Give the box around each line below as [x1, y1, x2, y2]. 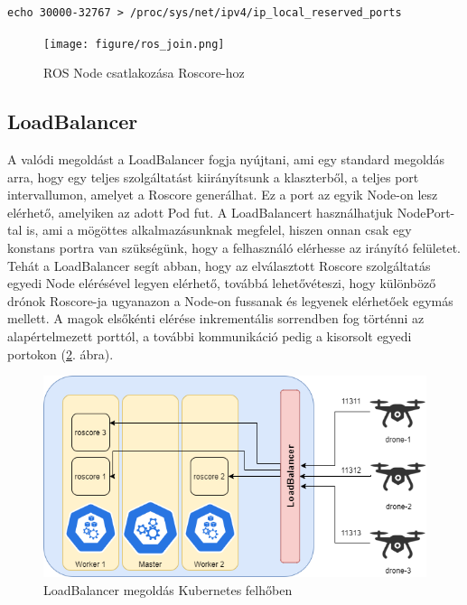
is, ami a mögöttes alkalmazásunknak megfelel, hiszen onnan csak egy [25, 220, 412, 239]
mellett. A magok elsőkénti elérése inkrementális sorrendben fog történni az [7, 309, 425, 328]
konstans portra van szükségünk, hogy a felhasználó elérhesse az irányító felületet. [7, 238, 461, 257]
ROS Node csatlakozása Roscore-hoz [43, 63, 245, 82]
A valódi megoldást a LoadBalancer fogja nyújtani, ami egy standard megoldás [7, 150, 445, 169]
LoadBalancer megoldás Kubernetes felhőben [43, 580, 293, 599]
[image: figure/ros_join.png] [43, 37, 225, 51]
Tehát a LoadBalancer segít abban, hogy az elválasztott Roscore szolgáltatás [7, 256, 431, 275]
